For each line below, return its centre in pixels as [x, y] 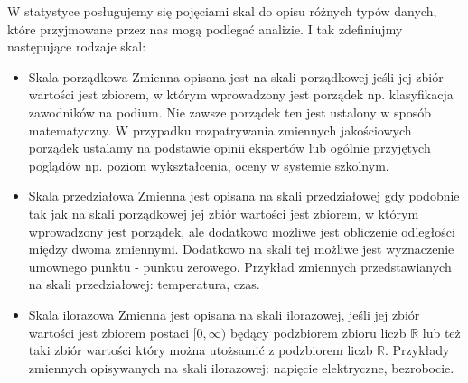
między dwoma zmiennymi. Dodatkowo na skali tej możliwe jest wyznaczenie [241, 249]
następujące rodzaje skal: [77, 47]
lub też [441, 332]
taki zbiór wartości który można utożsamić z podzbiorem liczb [201, 350]
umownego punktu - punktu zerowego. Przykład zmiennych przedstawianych [240, 266]
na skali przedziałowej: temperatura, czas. [144, 284]
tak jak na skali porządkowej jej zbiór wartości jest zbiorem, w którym [224, 213]
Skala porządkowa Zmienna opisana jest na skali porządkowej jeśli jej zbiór [236, 76]
